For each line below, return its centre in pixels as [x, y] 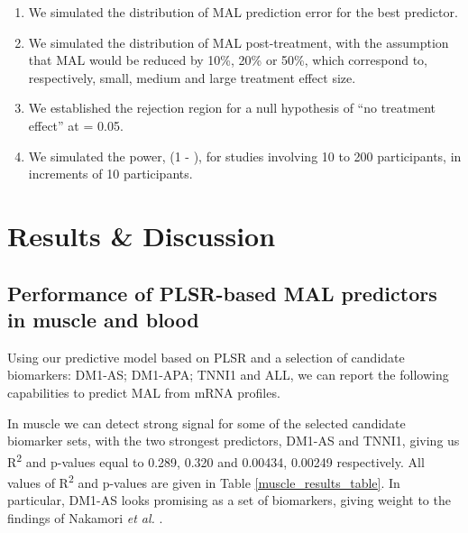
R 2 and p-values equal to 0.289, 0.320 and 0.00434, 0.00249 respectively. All [216, 460]
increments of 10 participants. [110, 174]
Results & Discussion [142, 235]
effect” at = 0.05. [76, 125]
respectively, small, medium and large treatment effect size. [192, 77]
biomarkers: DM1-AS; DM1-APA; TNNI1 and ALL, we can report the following [228, 375]
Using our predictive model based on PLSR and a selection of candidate [206, 357]
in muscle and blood [103, 319]
